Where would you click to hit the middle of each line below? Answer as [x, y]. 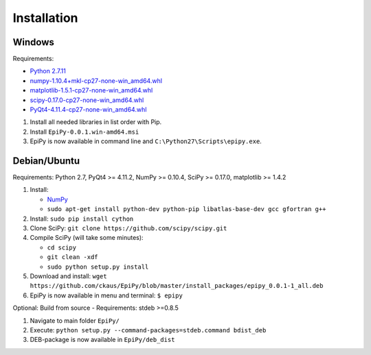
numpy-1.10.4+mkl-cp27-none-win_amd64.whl [96, 81]
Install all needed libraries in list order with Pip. [96, 122]
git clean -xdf [73, 257]
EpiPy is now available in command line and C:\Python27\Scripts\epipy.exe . [146, 141]
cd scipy [62, 247]
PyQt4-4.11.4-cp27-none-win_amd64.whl [88, 110]
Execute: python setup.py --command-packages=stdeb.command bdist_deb [148, 330]
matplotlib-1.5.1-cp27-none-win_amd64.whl [91, 90]
